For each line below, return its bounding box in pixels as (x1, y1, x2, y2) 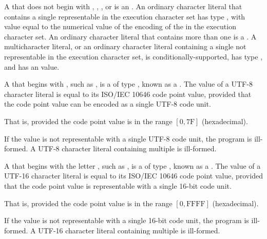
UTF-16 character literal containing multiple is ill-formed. (38, 225, 220, 235)
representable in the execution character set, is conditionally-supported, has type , (4, 51, 263, 62)
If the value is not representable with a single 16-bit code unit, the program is (4, 215, 249, 226)
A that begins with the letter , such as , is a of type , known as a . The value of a (4, 160, 261, 171)
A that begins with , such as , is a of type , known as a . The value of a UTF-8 (4, 78, 253, 89)
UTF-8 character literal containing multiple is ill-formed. (38, 143, 217, 154)
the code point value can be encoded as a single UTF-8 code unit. (4, 98, 211, 109)
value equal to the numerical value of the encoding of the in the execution (4, 21, 236, 32)
